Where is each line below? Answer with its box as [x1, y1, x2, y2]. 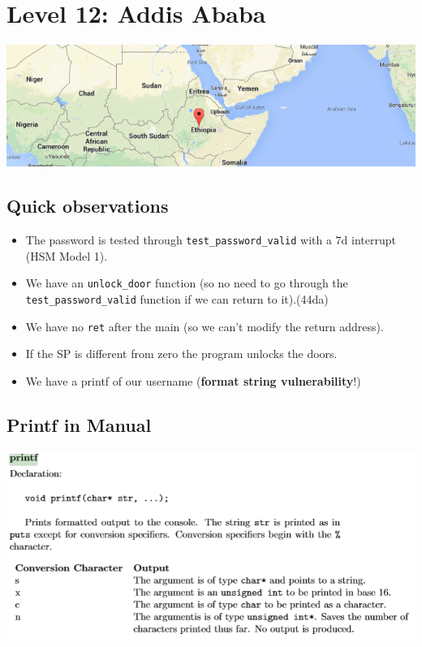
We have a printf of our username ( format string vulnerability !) [25, 372, 361, 389]
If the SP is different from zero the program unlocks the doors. [25, 345, 338, 362]
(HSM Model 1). [25, 247, 108, 264]
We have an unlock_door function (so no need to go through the [25, 274, 348, 291]
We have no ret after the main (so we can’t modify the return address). [25, 317, 384, 334]
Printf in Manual [6, 412, 152, 437]
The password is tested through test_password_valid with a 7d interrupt [25, 231, 396, 248]
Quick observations [6, 193, 169, 218]
